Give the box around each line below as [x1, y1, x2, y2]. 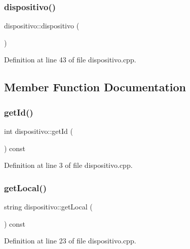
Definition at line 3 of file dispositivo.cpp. [4, 160, 133, 170]
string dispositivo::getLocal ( [4, 201, 93, 211]
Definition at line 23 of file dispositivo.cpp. [4, 235, 136, 246]
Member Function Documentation [4, 79, 186, 95]
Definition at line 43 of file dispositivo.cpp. [4, 54, 136, 65]
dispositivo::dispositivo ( [4, 20, 80, 31]
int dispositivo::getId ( [4, 126, 73, 136]
